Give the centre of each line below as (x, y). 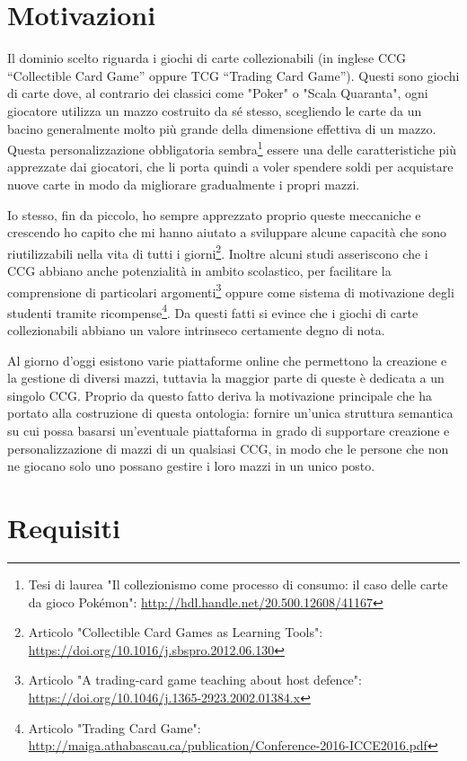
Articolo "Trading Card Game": (115, 727)
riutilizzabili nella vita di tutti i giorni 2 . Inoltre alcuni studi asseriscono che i (218, 252)
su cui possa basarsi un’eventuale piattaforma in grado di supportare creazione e (229, 431)
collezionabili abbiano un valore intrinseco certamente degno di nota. (196, 330)
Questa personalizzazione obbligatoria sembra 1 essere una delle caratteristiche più (232, 148)
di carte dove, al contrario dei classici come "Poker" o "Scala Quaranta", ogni (218, 93)
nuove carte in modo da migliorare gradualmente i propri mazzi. (184, 184)
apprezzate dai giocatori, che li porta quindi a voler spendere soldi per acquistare (230, 167)
